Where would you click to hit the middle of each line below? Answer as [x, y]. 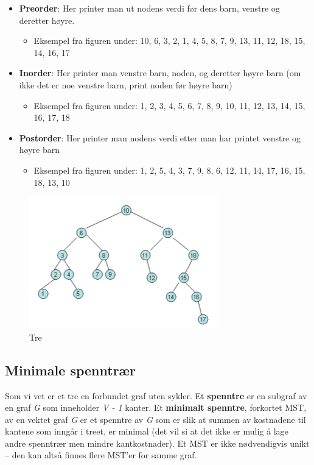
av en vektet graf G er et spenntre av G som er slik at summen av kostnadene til [155, 419]
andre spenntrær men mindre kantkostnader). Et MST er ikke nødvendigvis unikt [157, 443]
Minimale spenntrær [71, 370]
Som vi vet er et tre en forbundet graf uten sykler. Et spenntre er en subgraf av [156, 395]
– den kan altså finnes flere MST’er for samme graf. [101, 455]
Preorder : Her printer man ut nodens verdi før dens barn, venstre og [149, 8]
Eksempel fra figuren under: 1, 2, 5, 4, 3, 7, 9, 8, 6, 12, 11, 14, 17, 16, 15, [169, 170]
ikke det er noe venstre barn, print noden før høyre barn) [126, 84]
